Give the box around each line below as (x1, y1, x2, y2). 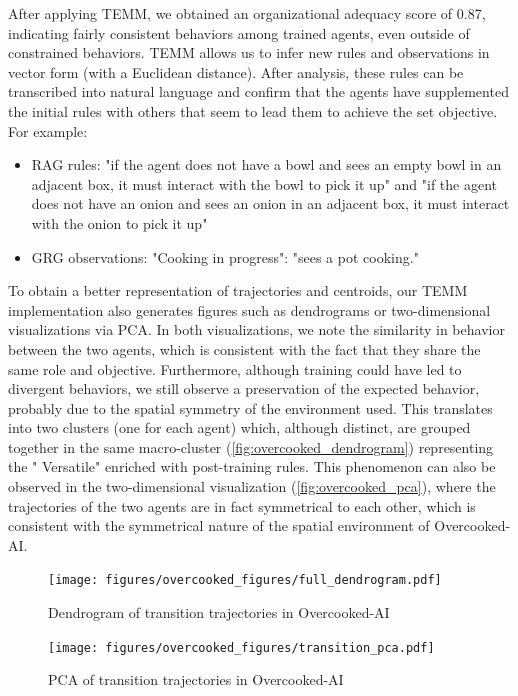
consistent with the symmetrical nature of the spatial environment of (8, 515, 430, 536)
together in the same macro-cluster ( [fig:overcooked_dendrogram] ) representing (8, 436, 494, 457)
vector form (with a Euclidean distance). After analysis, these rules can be (8, 61, 464, 82)
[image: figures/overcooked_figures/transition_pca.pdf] (48, 640, 435, 655)
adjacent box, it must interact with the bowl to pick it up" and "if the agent (31, 173, 498, 194)
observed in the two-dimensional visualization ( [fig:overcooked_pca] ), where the (8, 476, 496, 497)
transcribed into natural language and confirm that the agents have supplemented (8, 81, 509, 102)
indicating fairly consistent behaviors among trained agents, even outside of (8, 22, 470, 43)
